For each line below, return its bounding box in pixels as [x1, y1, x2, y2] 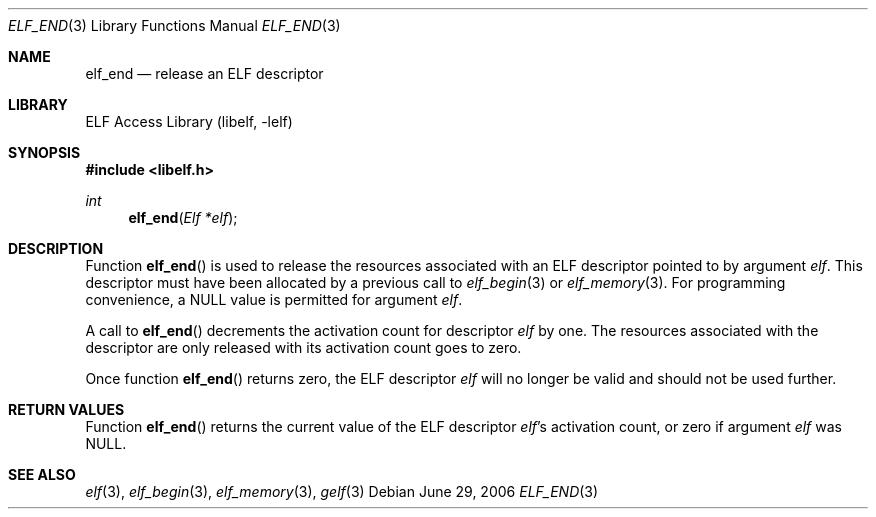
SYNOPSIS [8, 144, 81, 161]
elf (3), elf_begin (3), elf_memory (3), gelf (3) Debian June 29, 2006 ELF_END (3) [85, 483, 599, 500]
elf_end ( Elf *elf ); [128, 209, 238, 226]
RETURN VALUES [8, 401, 125, 418]
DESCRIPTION [8, 240, 104, 257]
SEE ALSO [8, 466, 76, 483]
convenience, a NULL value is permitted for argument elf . [85, 291, 463, 308]
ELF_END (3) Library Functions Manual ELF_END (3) [8, 17, 341, 34]
